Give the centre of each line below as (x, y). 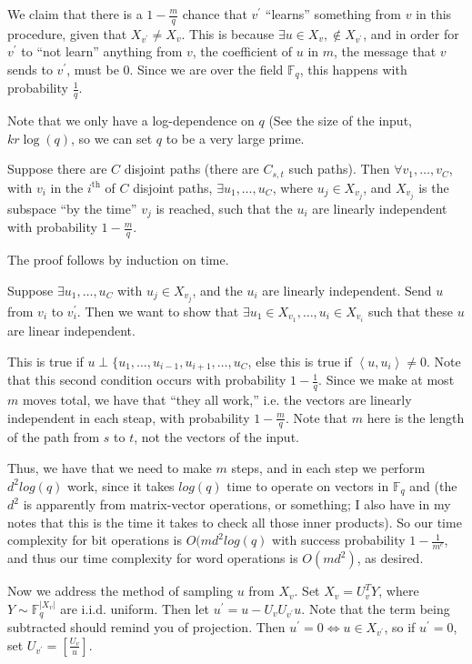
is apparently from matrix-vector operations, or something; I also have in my (237, 504)
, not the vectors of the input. (216, 437)
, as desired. (390, 558)
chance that (215, 14)
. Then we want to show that (158, 311)
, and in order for (411, 33)
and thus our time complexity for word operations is (153, 558)
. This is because (228, 33)
